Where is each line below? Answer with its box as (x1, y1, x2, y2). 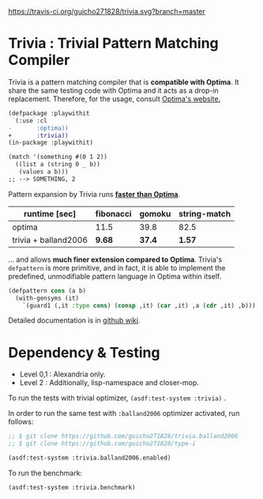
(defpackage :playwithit (8, 109, 90, 117)
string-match (178, 208, 231, 219)
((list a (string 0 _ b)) (15, 161, 101, 168)
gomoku (139, 208, 171, 219)
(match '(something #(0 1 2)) (8, 153, 108, 161)
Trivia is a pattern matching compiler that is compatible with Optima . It (8, 77, 239, 86)
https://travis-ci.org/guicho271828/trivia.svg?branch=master (8, 7, 205, 16)
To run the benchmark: (8, 468, 83, 478)
